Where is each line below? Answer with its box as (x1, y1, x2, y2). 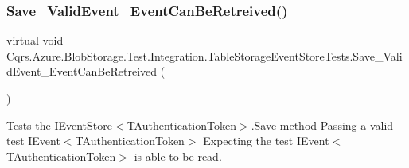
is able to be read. (134, 147, 222, 164)
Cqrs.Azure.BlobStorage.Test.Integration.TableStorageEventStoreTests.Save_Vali (6, 47, 403, 64)
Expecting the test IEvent (203, 132, 329, 149)
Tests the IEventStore (6, 116, 112, 133)
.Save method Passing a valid (251, 116, 394, 133)
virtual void (6, 32, 64, 49)
